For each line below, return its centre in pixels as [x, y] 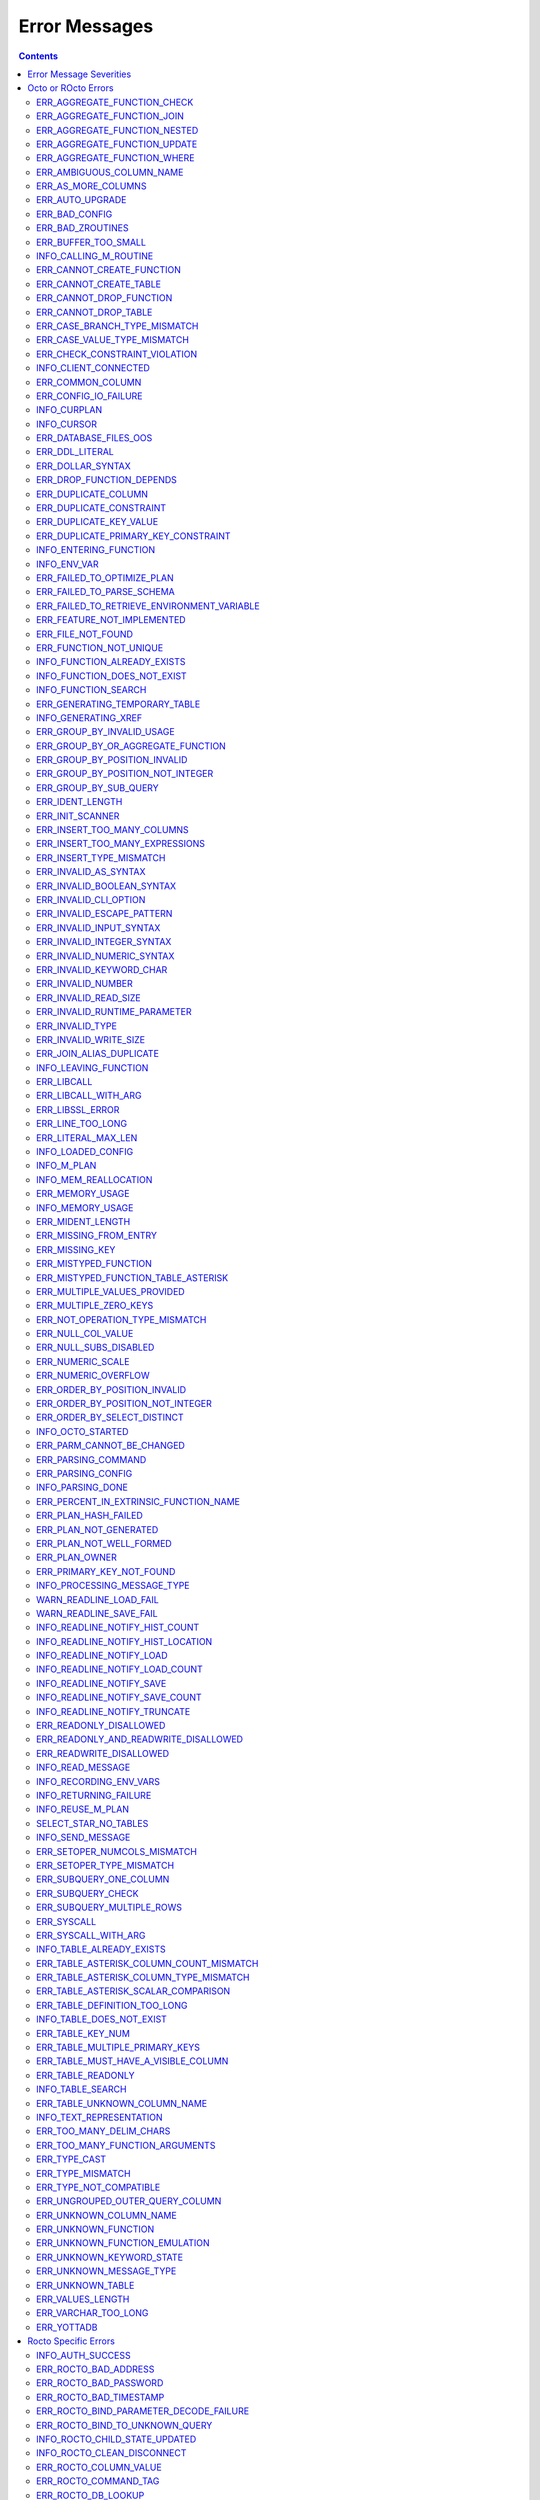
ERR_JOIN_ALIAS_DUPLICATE [98, 1054]
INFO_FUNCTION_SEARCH [91, 690]
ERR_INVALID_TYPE [76, 1026]
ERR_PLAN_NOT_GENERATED [97, 1529]
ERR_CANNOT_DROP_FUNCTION [104, 298]
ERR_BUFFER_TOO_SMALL [91, 242]
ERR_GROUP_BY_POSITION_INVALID [112, 760]
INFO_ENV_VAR [67, 564]
